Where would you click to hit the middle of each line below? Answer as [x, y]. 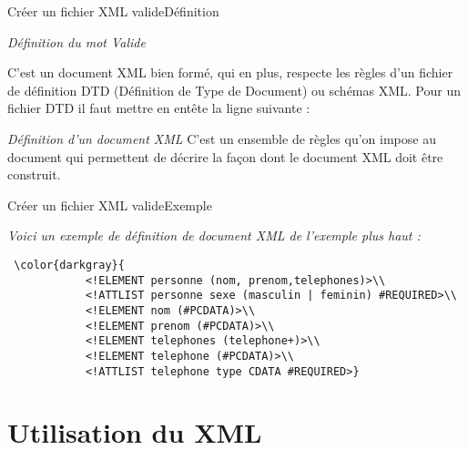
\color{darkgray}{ [69, 265]
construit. [34, 174]
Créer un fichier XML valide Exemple [110, 205]
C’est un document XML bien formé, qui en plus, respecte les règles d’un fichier [230, 72]
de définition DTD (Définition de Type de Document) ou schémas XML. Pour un [234, 90]
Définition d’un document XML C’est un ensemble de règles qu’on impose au [222, 138]
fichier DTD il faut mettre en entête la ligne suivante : [159, 108]
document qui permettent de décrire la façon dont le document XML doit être [225, 156]
